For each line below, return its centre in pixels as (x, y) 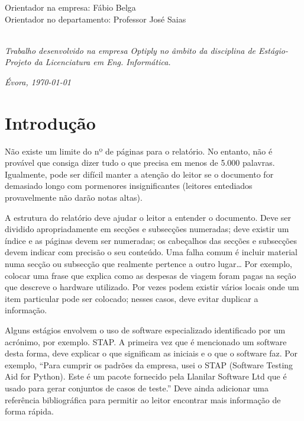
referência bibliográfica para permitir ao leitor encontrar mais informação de (143, 399)
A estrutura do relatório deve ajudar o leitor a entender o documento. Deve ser (148, 217)
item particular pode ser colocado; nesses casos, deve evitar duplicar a (132, 298)
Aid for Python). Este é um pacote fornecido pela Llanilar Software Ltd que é (146, 376)
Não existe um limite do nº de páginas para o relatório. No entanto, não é (139, 151)
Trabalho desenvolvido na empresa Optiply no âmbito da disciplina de (130, 50)
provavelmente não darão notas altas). (74, 197)
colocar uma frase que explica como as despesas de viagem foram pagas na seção (151, 275)
